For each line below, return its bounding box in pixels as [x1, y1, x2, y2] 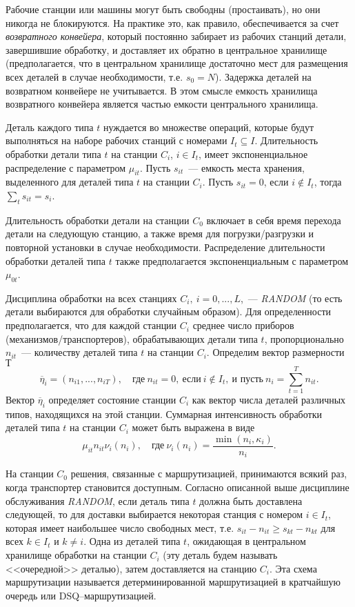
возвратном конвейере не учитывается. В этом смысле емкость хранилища [6, 83, 318, 97]
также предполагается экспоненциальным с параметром [115, 253, 349, 268]
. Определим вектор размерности [206, 345, 345, 359]
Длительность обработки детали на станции [6, 212, 190, 227]
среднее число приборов [192, 318, 294, 332]
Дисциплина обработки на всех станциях [6, 290, 177, 305]
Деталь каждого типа [6, 119, 94, 134]
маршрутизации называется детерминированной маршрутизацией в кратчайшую [6, 575, 341, 589]
